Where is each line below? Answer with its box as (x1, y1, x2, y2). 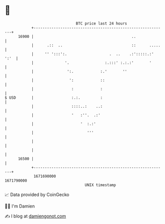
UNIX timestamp (84, 182, 116, 188)
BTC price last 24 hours (76, 21, 127, 26)
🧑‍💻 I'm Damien (4, 203, 35, 209)
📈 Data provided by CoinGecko (4, 192, 70, 198)
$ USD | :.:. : (4, 95, 103, 100)
